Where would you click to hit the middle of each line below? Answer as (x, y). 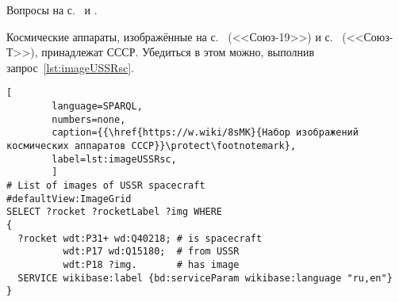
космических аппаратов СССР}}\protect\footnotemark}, (152, 146)
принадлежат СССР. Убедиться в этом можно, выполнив (178, 52)
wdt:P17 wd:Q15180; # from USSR (151, 252)
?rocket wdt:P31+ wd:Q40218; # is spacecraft (140, 238)
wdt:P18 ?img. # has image (151, 264)
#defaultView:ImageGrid (69, 199)
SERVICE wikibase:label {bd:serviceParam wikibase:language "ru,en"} (205, 278)
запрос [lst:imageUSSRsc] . (70, 67)
